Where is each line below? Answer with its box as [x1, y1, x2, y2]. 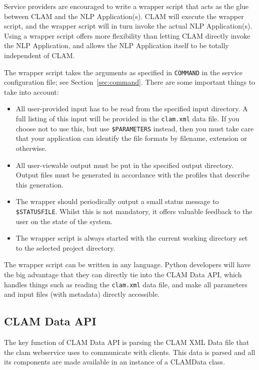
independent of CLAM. [4, 50, 75, 60]
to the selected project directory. [15, 242, 115, 253]
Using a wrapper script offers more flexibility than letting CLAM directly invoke [4, 30, 250, 41]
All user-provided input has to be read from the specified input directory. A [15, 103, 248, 114]
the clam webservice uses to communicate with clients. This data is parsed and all [4, 346, 255, 357]
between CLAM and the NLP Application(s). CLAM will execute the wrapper [4, 11, 244, 21]
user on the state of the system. [15, 216, 112, 226]
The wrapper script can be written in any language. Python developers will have [4, 259, 251, 270]
